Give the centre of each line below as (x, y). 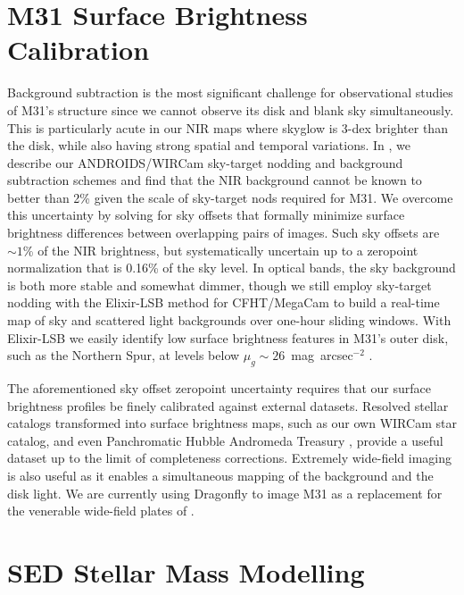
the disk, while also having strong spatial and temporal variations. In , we (209, 145)
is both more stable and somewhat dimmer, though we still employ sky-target (220, 285)
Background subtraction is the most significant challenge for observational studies (230, 92)
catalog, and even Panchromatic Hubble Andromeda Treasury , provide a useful (225, 440)
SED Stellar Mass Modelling (186, 571)
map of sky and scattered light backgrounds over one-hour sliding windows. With (229, 320)
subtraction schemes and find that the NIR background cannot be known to (215, 180)
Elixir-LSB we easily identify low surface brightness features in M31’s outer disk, (228, 337)
